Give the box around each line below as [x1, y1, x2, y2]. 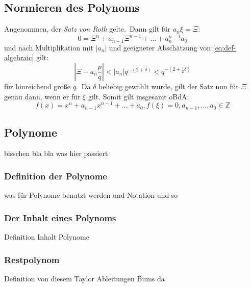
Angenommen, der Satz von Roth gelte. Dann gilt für [4, 23, 171, 34]
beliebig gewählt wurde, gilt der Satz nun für [98, 81, 239, 91]
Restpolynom [4, 253, 60, 266]
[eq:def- [213, 42, 236, 53]
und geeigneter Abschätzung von [109, 42, 211, 53]
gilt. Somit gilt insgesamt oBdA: [88, 91, 189, 101]
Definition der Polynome [4, 169, 107, 182]
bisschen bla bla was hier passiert [4, 148, 108, 159]
